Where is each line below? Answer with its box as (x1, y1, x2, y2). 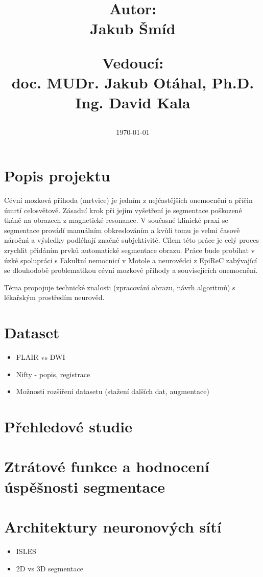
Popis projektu (4, 165, 110, 186)
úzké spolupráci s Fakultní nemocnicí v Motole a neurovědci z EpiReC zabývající (4, 255, 257, 265)
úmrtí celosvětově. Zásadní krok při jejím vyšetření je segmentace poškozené (4, 204, 242, 215)
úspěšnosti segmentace (4, 476, 165, 497)
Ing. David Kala (75, 92, 190, 113)
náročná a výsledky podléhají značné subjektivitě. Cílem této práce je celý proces (4, 235, 259, 245)
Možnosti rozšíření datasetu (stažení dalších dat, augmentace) (16, 386, 209, 397)
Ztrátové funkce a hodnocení (4, 456, 209, 477)
